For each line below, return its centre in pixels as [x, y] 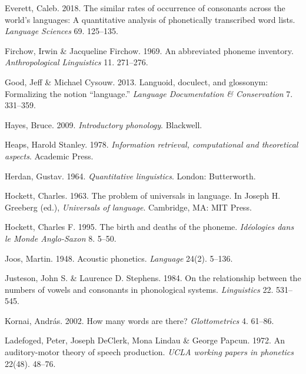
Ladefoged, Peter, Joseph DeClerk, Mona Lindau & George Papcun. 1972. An [145, 340]
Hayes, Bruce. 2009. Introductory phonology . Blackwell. [104, 124]
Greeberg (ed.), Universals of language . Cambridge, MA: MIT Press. [128, 207]
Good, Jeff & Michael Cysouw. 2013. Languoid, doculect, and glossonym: [137, 81]
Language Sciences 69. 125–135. [62, 31]
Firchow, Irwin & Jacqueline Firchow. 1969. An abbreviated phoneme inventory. [149, 50]
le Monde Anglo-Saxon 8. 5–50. [61, 238]
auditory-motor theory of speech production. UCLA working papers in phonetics [149, 352]
